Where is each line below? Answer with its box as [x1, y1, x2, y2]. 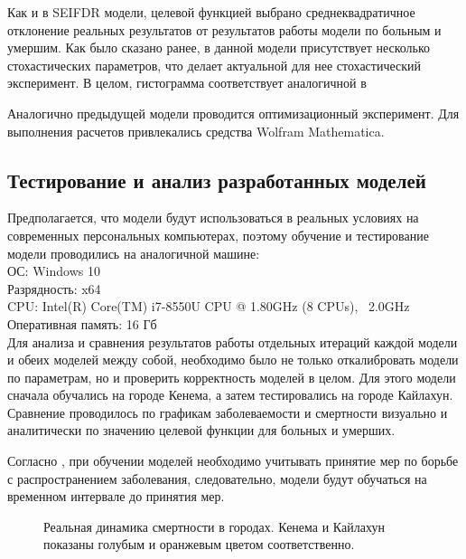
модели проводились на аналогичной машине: [7, 243, 260, 262]
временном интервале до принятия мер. [7, 487, 225, 506]
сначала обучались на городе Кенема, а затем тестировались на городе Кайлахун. [7, 385, 453, 404]
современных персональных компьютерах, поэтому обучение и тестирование [7, 225, 429, 244]
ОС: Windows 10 [7, 261, 100, 280]
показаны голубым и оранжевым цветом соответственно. [43, 535, 355, 554]
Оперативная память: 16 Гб [7, 314, 157, 333]
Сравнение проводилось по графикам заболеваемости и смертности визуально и [7, 403, 448, 422]
